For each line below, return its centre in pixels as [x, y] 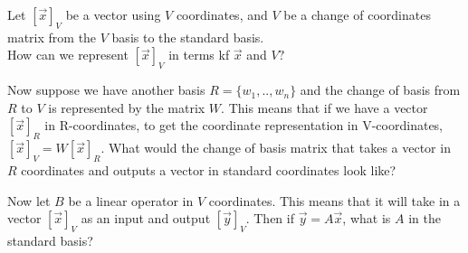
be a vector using [113, 14]
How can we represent [68, 55]
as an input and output [146, 218]
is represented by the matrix [127, 107]
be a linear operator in [131, 200]
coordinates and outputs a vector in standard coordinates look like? [209, 169]
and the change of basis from [380, 90]
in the [425, 218]
